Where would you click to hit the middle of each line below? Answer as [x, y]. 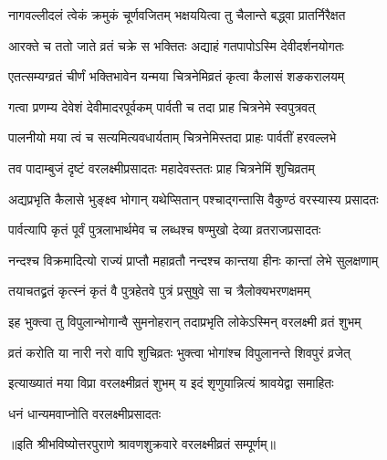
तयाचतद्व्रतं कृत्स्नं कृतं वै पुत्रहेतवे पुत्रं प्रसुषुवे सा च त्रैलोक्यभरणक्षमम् [159, 291]
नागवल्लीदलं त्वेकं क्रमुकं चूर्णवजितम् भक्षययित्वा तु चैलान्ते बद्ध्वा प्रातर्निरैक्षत [177, 15]
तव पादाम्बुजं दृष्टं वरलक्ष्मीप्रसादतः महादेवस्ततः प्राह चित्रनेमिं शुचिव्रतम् [162, 167]
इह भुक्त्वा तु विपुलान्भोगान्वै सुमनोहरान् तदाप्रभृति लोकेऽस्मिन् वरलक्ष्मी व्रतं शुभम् [185, 321]
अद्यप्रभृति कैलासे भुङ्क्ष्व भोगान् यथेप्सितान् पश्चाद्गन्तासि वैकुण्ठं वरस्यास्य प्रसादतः [193, 199]
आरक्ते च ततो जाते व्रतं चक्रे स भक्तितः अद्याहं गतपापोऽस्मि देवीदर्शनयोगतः [176, 45]
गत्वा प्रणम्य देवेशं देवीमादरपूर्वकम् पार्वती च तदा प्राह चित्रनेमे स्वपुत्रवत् [162, 106]
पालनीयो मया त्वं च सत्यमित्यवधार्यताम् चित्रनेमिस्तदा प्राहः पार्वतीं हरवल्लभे [173, 137]
